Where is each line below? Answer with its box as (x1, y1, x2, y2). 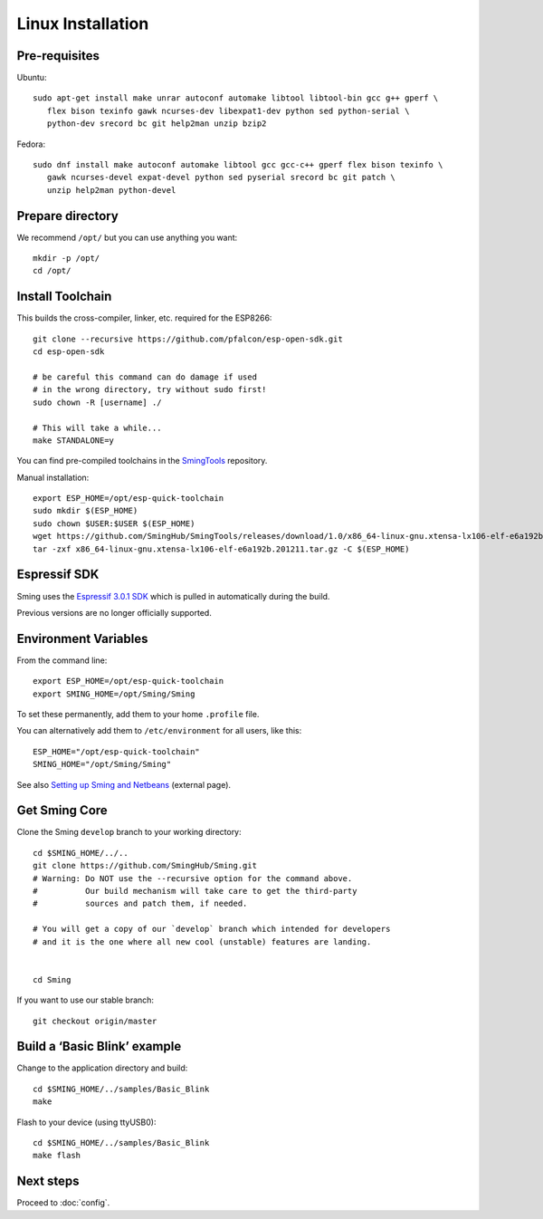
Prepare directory (16, 208, 119, 224)
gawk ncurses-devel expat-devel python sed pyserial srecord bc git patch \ (46, 172, 395, 183)
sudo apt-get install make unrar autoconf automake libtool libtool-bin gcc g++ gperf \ (33, 93, 439, 103)
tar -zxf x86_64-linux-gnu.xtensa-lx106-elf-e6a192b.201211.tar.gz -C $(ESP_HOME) (33, 543, 410, 554)
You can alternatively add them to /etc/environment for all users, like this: (16, 725, 302, 736)
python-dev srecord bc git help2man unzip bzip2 (46, 119, 267, 129)
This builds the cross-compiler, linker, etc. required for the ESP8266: (16, 312, 272, 323)
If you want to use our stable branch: (16, 994, 154, 1005)
